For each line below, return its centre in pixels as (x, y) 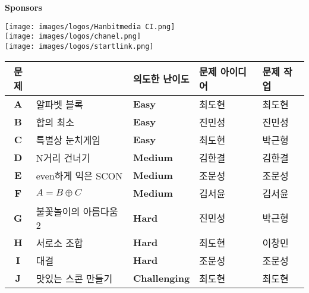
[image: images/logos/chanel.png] (73, 37)
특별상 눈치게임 (68, 140)
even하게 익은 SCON (79, 175)
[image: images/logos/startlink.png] (79, 46)
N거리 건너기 (63, 157)
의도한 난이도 (161, 78)
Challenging (162, 278)
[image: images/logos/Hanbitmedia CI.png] (90, 26)
